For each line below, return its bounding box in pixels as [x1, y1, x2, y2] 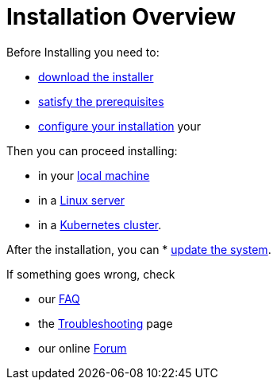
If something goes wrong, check [6, 267, 175, 281]
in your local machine [38, 168, 150, 182]
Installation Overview [6, 3, 236, 30]
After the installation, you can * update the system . [6, 242, 271, 256]
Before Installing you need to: [6, 45, 160, 59]
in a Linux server [38, 193, 125, 207]
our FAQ [38, 291, 80, 306]
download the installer [38, 69, 154, 84]
